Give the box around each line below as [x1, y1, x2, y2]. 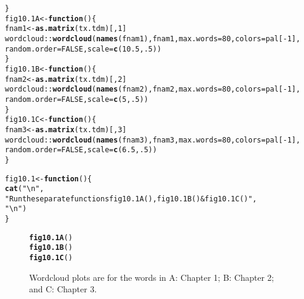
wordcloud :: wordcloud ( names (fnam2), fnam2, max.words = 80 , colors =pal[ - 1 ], [5, 85, 300, 94]
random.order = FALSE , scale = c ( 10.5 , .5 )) [5, 44, 161, 53]
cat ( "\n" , [5, 184, 44, 193]
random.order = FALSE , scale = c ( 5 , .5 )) [5, 95, 149, 104]
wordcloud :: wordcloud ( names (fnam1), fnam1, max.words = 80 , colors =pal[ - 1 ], [5, 34, 300, 43]
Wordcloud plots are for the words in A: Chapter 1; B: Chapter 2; [29, 270, 274, 283]
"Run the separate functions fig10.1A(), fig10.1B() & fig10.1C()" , [5, 194, 257, 203]
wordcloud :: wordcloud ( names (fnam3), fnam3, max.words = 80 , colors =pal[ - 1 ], [5, 135, 300, 144]
